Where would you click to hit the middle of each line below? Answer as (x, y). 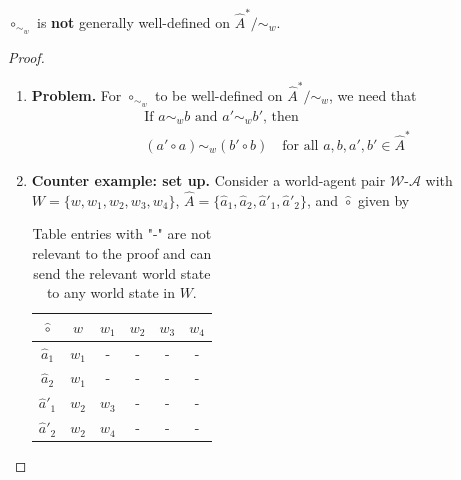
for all (300, 145)
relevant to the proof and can (122, 252)
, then (280, 116)
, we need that (373, 94)
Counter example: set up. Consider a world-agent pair (208, 179)
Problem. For (76, 94)
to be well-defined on (218, 94)
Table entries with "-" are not (122, 233)
